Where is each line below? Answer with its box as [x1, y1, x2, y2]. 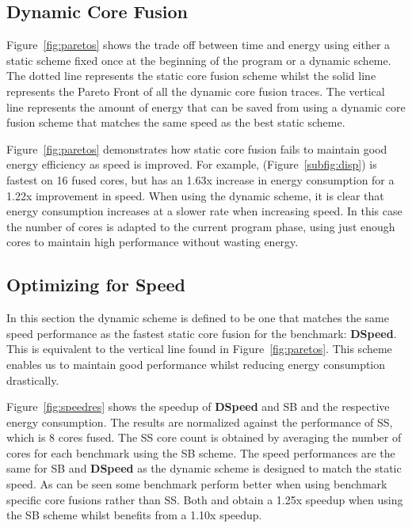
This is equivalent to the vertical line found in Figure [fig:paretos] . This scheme [6, 340, 392, 357]
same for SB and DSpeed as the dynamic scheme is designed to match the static [6, 460, 402, 477]
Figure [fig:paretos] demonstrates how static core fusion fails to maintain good [6, 140, 387, 157]
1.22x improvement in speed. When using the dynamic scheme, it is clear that [6, 187, 384, 203]
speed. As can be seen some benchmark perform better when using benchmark [6, 476, 387, 492]
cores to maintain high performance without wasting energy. [6, 234, 299, 250]
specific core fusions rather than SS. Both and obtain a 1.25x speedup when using [6, 491, 403, 507]
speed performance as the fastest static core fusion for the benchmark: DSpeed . [6, 325, 397, 341]
